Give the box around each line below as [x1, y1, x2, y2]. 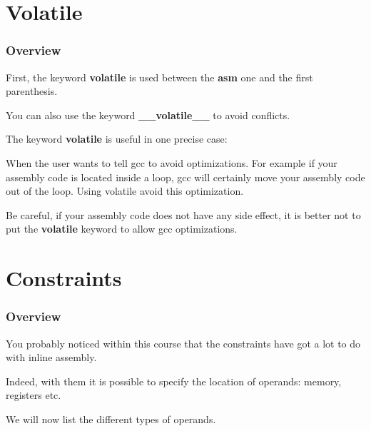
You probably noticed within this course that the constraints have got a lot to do [6, 335, 361, 350]
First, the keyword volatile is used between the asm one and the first [6, 69, 313, 84]
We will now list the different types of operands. [6, 411, 216, 426]
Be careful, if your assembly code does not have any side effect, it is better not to [6, 207, 361, 222]
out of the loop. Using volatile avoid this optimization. [6, 183, 244, 198]
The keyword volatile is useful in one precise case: [6, 131, 228, 146]
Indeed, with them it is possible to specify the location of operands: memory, [6, 373, 342, 388]
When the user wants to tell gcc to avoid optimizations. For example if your [6, 155, 337, 170]
